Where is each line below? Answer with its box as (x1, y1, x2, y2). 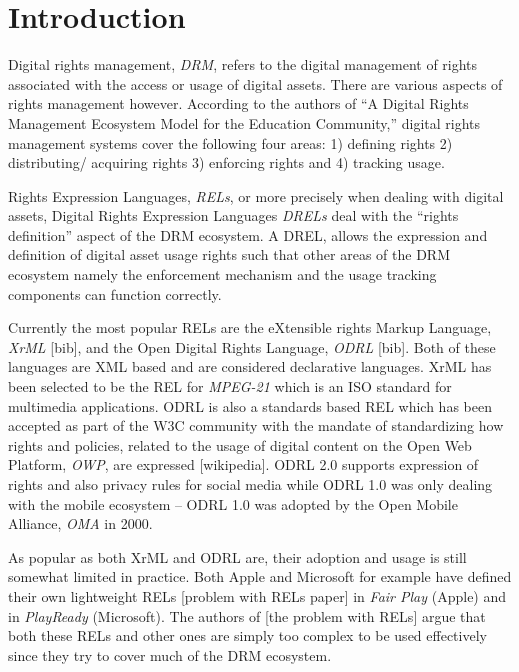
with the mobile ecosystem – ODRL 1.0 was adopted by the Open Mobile (8, 493, 458, 514)
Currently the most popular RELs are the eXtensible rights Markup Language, (8, 317, 492, 338)
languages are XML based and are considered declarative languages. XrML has (8, 356, 492, 377)
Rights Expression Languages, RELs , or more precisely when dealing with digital (8, 185, 504, 206)
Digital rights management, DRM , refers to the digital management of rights (8, 54, 478, 75)
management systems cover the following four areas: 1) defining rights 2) (8, 132, 453, 153)
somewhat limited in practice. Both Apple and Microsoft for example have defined (8, 566, 512, 587)
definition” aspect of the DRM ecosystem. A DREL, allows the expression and (8, 224, 488, 245)
